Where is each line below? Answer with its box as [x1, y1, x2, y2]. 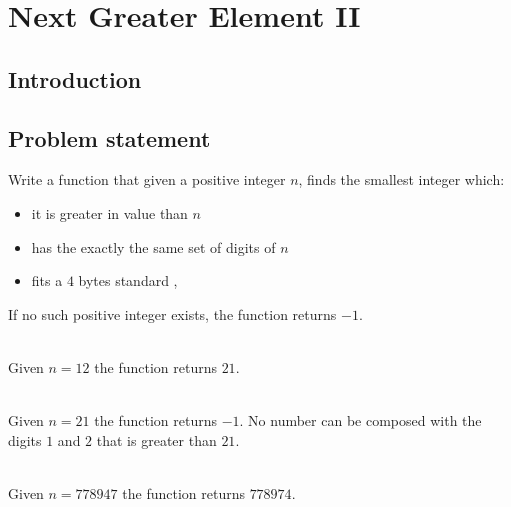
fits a [31, 270, 63, 291]
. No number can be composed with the [239, 410, 482, 431]
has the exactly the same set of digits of [31, 236, 276, 257]
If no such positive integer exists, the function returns [8, 303, 337, 324]
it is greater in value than [31, 202, 188, 223]
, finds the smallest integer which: [298, 169, 505, 190]
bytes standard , [78, 270, 178, 291]
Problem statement [8, 122, 211, 153]
